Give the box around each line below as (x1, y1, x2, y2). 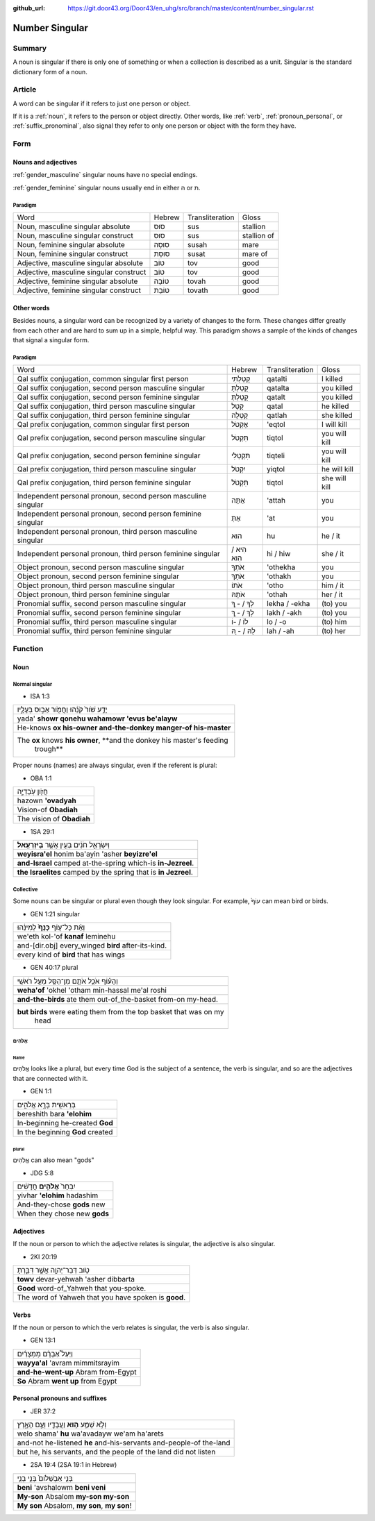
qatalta (266, 383, 290, 393)
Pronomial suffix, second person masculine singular (17, 599, 187, 609)
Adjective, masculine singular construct (17, 267, 147, 277)
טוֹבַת (153, 285, 170, 295)
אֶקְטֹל (231, 420, 249, 430)
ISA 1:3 (30, 691, 50, 700)
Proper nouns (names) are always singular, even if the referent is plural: (12, 761, 218, 770)
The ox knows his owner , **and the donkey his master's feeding (17, 736, 228, 746)
